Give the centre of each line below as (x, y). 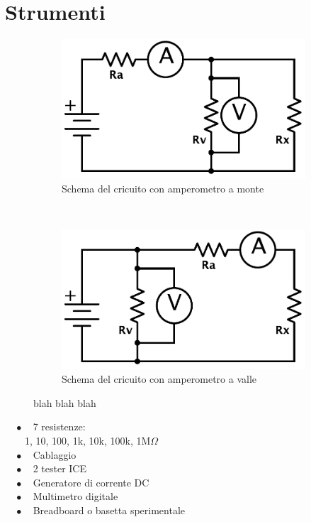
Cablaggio (55, 454)
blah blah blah (65, 402)
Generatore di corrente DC (91, 482)
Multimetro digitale (75, 496)
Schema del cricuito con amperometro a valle (159, 379)
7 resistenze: (59, 426)
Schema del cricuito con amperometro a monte (163, 189)
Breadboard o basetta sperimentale (109, 510)
